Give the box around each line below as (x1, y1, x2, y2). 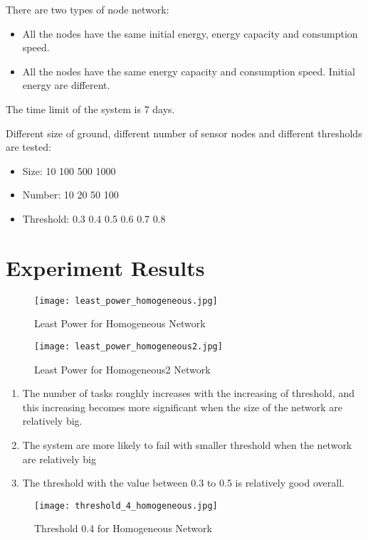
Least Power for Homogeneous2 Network (34, 361, 211, 376)
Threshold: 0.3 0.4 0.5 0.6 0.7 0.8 (22, 211, 166, 226)
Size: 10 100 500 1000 (22, 163, 116, 178)
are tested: (6, 139, 51, 154)
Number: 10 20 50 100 (22, 187, 119, 202)
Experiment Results (6, 253, 205, 282)
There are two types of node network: (6, 2, 169, 16)
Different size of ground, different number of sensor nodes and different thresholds (6, 125, 362, 140)
